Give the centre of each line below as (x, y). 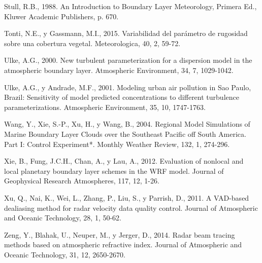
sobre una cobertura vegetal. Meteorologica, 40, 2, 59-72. (92, 43)
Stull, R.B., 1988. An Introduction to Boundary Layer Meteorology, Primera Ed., (130, 6)
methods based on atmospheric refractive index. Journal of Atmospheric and (123, 245)
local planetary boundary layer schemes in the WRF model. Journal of (114, 171)
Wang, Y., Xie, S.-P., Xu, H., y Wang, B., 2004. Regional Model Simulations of (127, 124)
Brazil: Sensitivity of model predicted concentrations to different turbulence (122, 97)
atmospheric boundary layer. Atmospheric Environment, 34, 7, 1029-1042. (119, 70)
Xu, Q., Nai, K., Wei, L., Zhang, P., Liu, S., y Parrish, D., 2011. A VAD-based (127, 197)
